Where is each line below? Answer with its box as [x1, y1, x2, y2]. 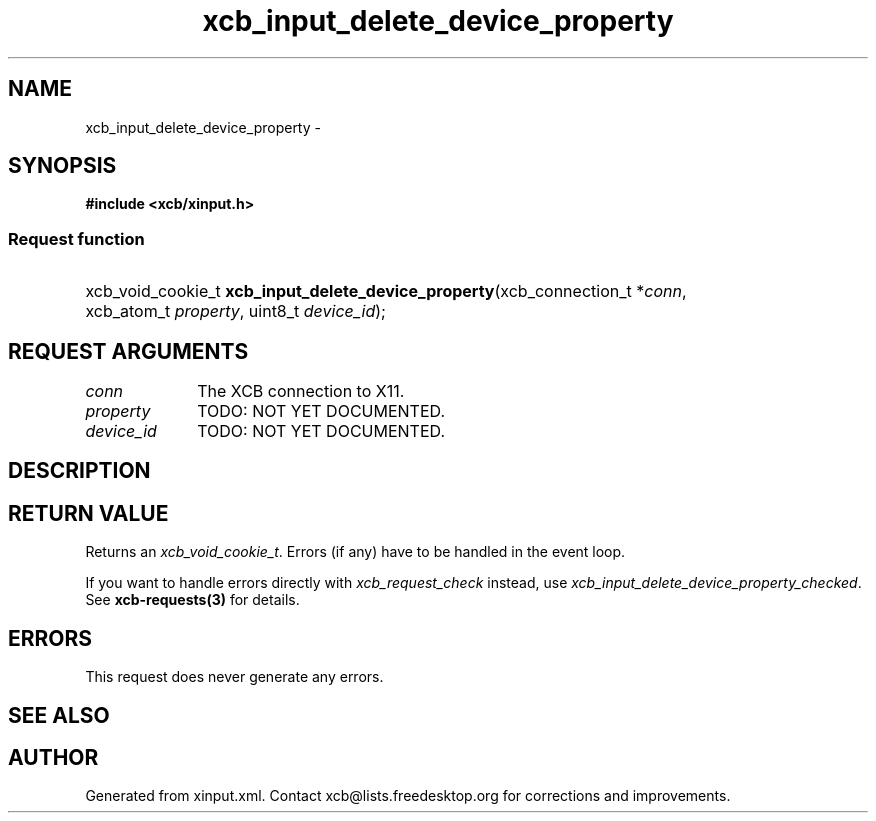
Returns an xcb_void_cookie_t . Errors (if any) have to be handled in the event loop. [85, 543, 626, 561]
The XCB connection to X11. [197, 381, 405, 402]
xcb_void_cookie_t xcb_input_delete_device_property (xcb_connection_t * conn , [85, 281, 687, 302]
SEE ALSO [8, 702, 110, 728]
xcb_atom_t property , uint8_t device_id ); [85, 301, 386, 322]
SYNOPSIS [8, 153, 117, 179]
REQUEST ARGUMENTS [8, 338, 249, 364]
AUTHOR [8, 744, 99, 770]
